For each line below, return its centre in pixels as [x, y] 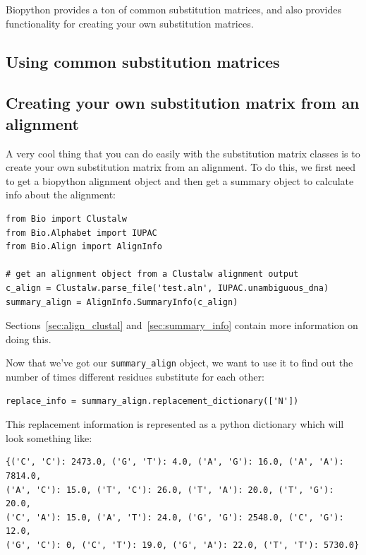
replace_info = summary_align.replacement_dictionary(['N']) [152, 401]
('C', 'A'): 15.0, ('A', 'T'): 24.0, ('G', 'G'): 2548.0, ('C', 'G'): [175, 517]
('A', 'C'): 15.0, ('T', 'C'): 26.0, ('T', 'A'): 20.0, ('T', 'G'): [170, 490]
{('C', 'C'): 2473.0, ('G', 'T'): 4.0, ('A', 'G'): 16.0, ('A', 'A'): [175, 462]
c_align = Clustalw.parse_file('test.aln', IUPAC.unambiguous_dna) [167, 288]
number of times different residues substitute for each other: [135, 376]
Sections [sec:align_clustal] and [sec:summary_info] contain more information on [182, 325]
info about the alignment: [61, 195]
